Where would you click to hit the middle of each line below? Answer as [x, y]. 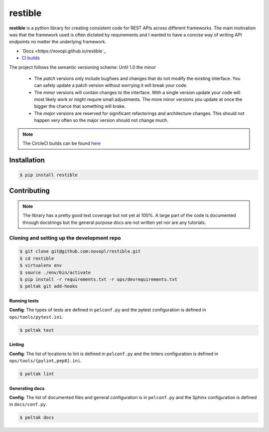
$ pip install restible [49, 175]
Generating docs [27, 388]
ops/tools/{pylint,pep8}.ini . [45, 361]
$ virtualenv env [41, 265]
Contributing [29, 191]
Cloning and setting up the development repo [65, 238]
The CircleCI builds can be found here [62, 143]
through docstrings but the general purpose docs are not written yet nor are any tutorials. [114, 222]
